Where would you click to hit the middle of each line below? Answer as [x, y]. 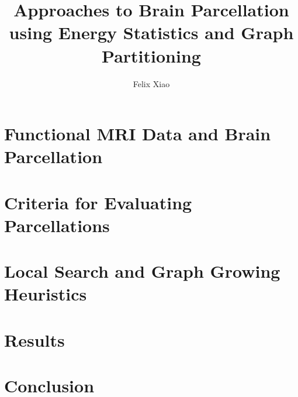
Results [34, 339]
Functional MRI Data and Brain [138, 134]
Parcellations [57, 225]
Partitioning [151, 55]
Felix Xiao [151, 83]
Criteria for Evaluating [98, 202]
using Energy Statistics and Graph [151, 32]
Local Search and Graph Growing [142, 271]
